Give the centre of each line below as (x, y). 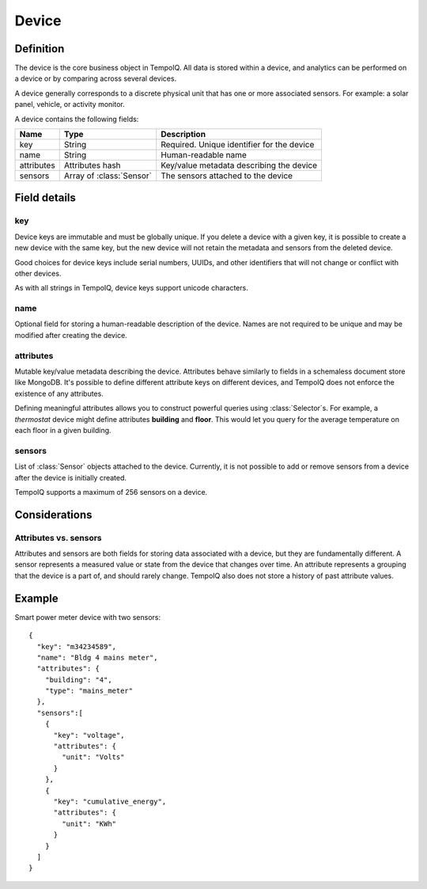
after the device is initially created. (70, 477)
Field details (45, 198)
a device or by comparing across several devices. (96, 78)
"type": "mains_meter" (89, 691)
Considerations (53, 515)
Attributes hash (93, 165)
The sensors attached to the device (227, 176)
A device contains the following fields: (77, 119)
